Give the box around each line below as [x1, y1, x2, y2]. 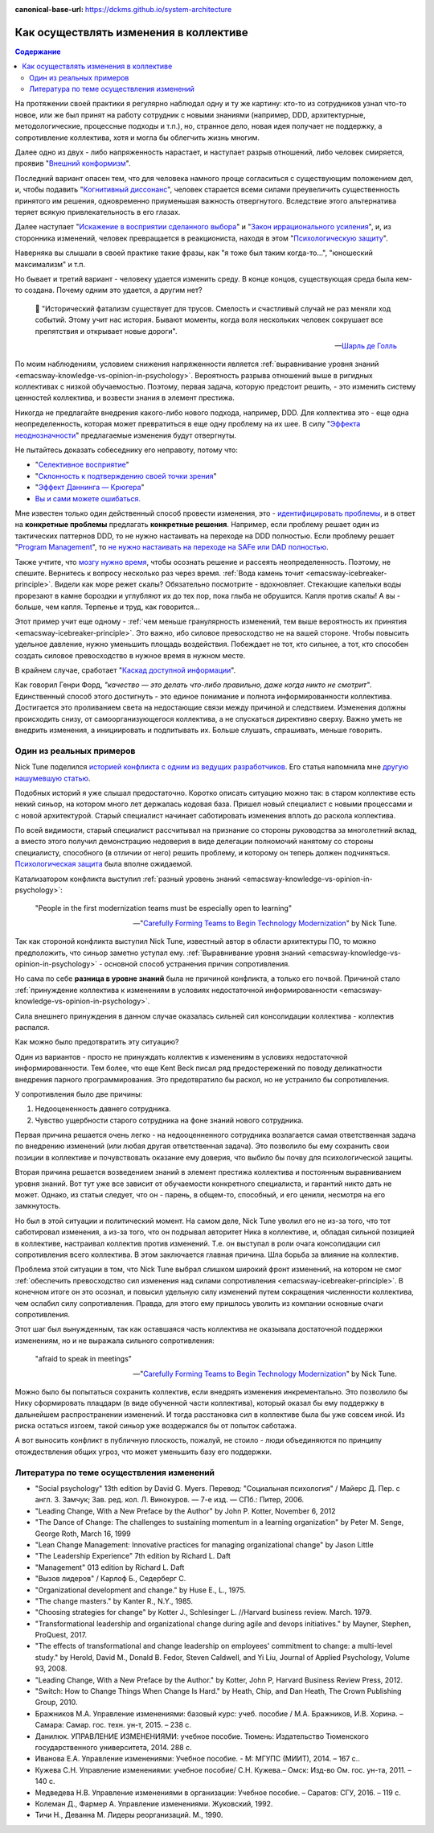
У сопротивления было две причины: [14, 1089, 143, 1098]
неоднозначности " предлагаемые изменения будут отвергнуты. [14, 430, 237, 440]
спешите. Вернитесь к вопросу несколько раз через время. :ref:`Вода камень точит [14, 568, 305, 578]
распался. [14, 1022, 50, 1032]
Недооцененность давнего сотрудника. [35, 1104, 172, 1114]
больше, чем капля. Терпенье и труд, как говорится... [14, 602, 200, 612]
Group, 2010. [35, 1698, 78, 1707]
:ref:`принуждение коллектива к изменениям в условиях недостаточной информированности [14, 985, 338, 995]
